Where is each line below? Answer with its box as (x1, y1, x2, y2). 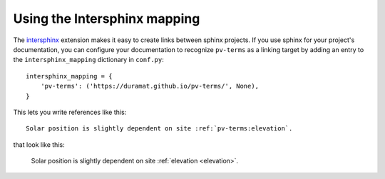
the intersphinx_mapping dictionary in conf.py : (13, 56, 164, 64)
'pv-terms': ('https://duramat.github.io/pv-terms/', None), (40, 82, 260, 91)
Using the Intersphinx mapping (13, 11, 200, 26)
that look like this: (13, 140, 65, 149)
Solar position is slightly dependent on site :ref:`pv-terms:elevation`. (26, 125, 293, 133)
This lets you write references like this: (13, 108, 127, 116)
